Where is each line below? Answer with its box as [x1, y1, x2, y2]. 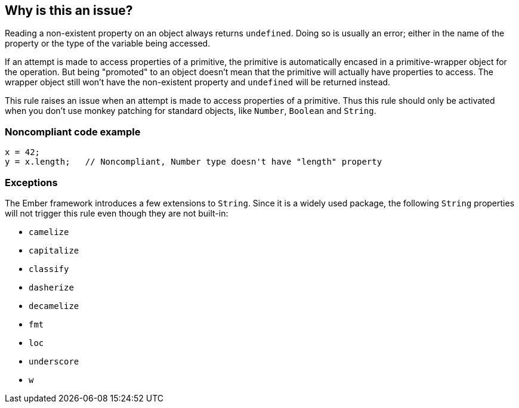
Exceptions [5, 176, 58, 188]
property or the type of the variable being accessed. [5, 38, 211, 49]
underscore [29, 356, 79, 366]
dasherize [29, 282, 74, 292]
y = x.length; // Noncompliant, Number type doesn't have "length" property [5, 157, 382, 167]
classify [29, 264, 69, 274]
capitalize [29, 245, 79, 255]
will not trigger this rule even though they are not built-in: [5, 208, 228, 218]
